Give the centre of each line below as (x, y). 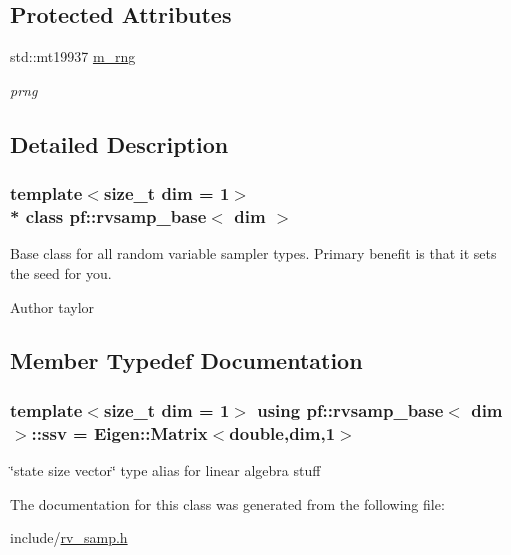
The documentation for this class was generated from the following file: (227, 503)
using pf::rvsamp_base (350, 409)
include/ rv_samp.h (69, 537)
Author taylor (52, 306)
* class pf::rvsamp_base (108, 216)
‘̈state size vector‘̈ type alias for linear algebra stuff (165, 470)
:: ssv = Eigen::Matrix (119, 432)
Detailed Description (119, 143)
